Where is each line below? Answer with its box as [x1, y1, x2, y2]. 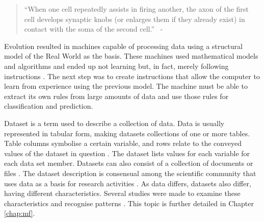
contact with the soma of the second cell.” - [24, 23, 163, 34]
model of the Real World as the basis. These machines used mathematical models [4, 51, 258, 61]
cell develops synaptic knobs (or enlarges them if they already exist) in [24, 13, 245, 24]
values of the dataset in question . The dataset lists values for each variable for [4, 147, 250, 158]
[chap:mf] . [4, 208, 35, 218]
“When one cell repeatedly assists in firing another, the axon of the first [24, 4, 249, 14]
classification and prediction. [4, 101, 93, 111]
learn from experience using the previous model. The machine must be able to [4, 81, 248, 91]
